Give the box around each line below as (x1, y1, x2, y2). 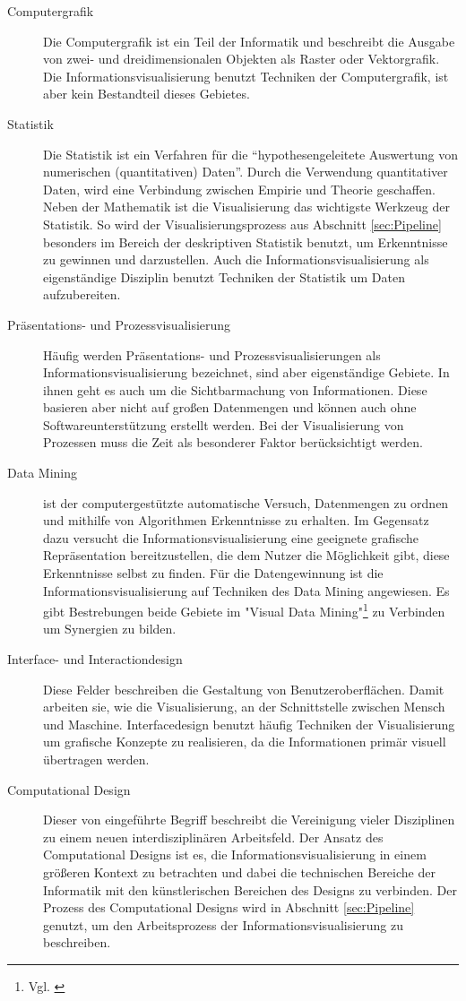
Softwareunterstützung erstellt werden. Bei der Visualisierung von (43, 415, 404, 434)
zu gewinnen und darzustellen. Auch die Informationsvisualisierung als (43, 250, 429, 269)
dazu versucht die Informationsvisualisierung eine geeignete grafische (43, 528, 419, 547)
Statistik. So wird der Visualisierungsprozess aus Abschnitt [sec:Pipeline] (43, 214, 442, 233)
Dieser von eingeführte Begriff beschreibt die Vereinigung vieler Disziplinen (43, 810, 455, 829)
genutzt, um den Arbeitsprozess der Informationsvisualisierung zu (43, 915, 404, 934)
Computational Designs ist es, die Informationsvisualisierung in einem (43, 845, 427, 864)
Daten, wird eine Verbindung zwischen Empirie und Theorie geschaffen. (43, 179, 436, 198)
